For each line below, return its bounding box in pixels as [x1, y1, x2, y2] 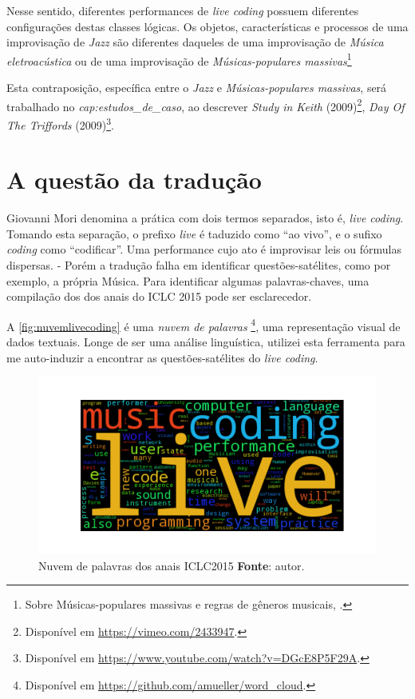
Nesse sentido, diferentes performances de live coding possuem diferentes [6, 2, 359, 18]
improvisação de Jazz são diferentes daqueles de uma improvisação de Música [6, 34, 384, 50]
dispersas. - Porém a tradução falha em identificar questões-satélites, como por [6, 257, 391, 274]
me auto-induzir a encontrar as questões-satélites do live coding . [6, 349, 318, 365]
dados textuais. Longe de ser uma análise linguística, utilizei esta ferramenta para [6, 334, 405, 350]
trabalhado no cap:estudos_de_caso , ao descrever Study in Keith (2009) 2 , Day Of [6, 95, 405, 114]
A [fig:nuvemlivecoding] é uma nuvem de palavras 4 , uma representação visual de [6, 315, 401, 334]
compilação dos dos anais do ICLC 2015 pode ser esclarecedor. [6, 288, 312, 305]
